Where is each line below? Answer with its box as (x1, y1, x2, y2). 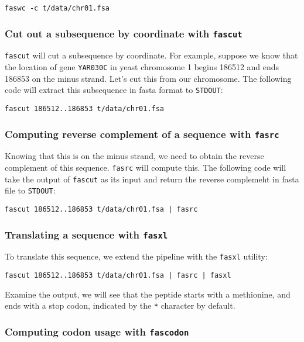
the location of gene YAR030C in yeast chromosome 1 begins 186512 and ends (5, 61, 279, 73)
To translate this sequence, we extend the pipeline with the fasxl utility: (5, 250, 268, 262)
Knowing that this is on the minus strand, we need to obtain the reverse (5, 150, 264, 162)
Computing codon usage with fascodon (5, 324, 189, 338)
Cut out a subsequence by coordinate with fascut (5, 26, 242, 40)
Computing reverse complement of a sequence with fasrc (5, 126, 279, 141)
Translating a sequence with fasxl (5, 227, 168, 241)
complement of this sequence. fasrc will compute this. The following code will (5, 161, 286, 174)
